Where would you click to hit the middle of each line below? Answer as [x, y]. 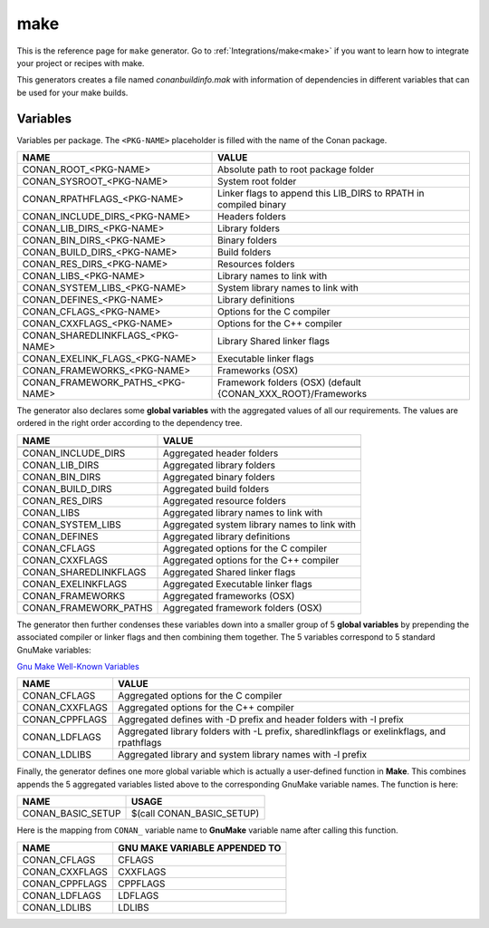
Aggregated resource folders [225, 500]
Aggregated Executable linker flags [238, 584]
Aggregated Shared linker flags [230, 572]
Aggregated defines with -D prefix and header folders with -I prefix [261, 720]
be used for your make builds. [72, 92]
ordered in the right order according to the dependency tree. [130, 423]
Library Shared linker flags [274, 342]
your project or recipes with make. [81, 63]
